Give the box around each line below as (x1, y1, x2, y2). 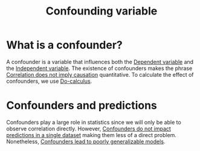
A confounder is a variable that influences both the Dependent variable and (6, 58, 194, 65)
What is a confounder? (6, 38, 123, 52)
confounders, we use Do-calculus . (6, 77, 92, 85)
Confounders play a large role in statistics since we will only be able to (6, 118, 181, 126)
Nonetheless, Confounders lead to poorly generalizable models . (6, 138, 166, 145)
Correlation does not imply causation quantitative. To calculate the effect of (6, 71, 195, 78)
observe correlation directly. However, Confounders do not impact (6, 125, 171, 132)
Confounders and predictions (6, 98, 157, 112)
